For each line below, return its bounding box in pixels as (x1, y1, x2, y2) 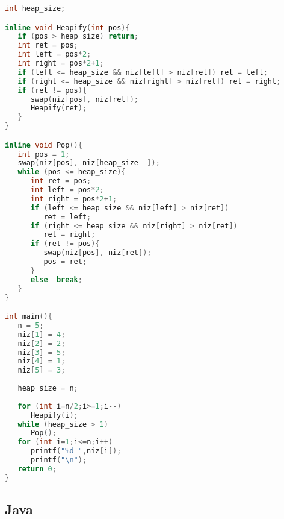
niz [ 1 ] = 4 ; (17, 330, 66, 339)
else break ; (30, 275, 82, 284)
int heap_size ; (5, 4, 66, 13)
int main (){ (5, 312, 52, 321)
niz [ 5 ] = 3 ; (17, 366, 66, 375)
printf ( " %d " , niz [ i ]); (30, 447, 122, 456)
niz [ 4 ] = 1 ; (17, 357, 66, 366)
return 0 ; (17, 464, 57, 473)
